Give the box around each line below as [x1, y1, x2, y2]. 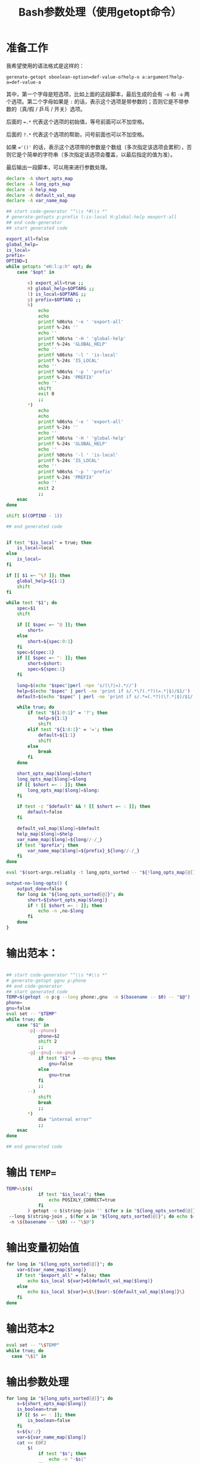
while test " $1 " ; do [6, 600, 58, 606]
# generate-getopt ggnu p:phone [6, 977, 86, 984]
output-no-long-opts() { [6, 880, 68, 886]
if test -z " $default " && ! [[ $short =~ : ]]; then [17, 803, 151, 809]
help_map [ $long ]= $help [17, 831, 73, 837]
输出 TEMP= [6, 1166, 57, 1179]
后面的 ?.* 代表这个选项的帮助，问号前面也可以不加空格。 [6, 131, 148, 138]
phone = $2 [37, 1033, 60, 1039]
